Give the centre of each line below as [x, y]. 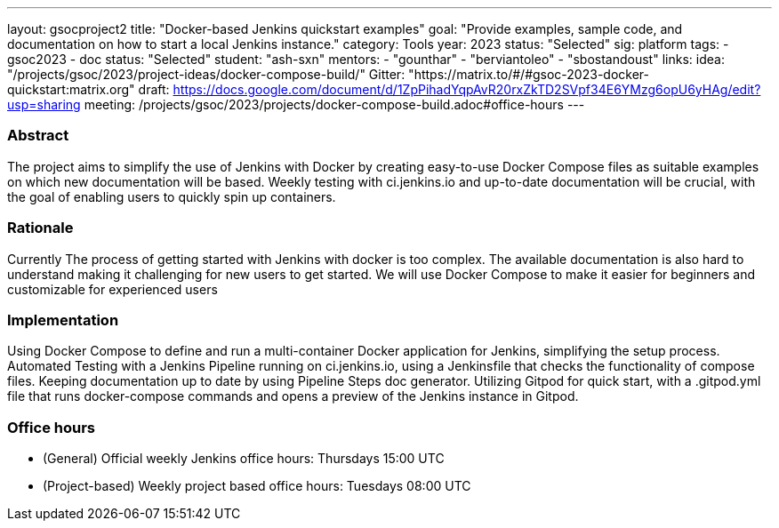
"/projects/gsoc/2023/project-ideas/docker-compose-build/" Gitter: [206, 74]
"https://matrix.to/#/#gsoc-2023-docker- [529, 74]
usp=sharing [44, 104]
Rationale [40, 228]
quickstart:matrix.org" [71, 89]
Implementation [63, 320]
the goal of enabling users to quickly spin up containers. [172, 196]
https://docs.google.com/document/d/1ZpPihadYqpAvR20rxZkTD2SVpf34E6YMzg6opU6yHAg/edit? [467, 89]
